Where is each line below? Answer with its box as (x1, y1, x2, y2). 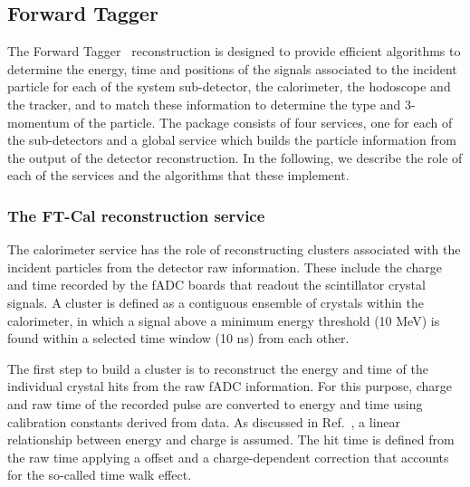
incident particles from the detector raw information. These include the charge (7, 257, 442, 276)
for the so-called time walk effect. (7, 465, 192, 484)
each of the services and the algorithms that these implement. (7, 166, 350, 185)
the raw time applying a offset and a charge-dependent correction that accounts (7, 447, 449, 466)
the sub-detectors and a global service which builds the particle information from (7, 130, 456, 149)
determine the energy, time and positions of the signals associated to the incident (7, 59, 457, 78)
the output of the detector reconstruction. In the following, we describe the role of (7, 148, 463, 167)
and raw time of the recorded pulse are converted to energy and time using (7, 394, 423, 413)
